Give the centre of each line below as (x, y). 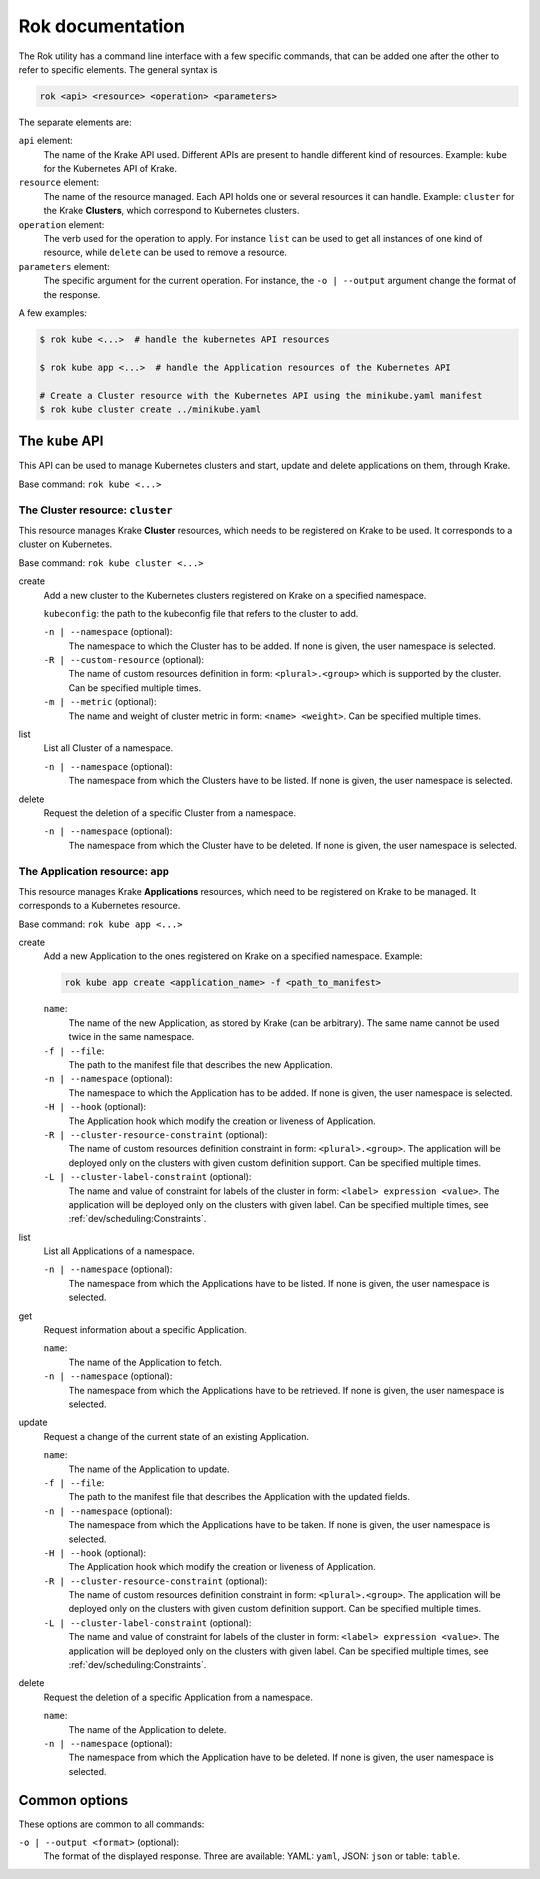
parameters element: (64, 266)
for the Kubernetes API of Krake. (110, 169)
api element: (46, 141)
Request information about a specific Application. (145, 1330)
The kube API (61, 441)
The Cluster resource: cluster (96, 510)
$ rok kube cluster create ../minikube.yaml (150, 409)
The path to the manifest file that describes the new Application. (201, 1064)
